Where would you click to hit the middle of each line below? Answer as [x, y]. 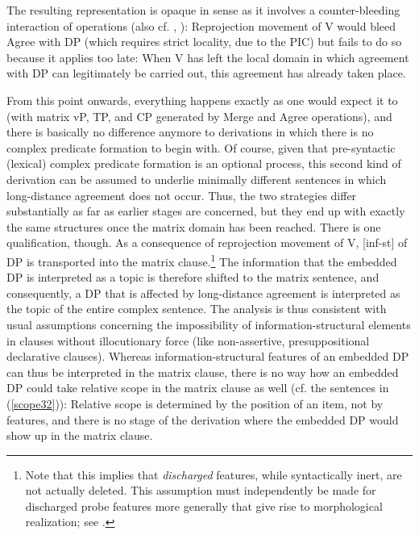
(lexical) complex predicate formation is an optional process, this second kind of [204, 163]
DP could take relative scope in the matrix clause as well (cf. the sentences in [198, 388]
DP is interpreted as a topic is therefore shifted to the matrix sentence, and [193, 277]
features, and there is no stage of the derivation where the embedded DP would [203, 419]
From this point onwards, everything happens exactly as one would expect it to [202, 100]
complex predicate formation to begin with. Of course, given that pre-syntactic [201, 147]
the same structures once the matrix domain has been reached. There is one [194, 226]
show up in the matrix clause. [80, 435]
